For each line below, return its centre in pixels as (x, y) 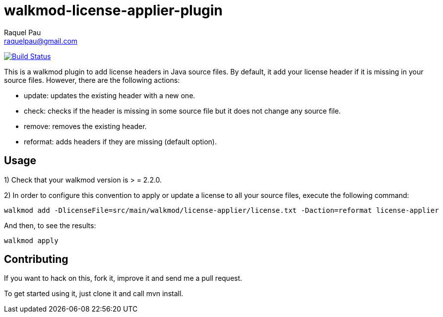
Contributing (36, 259)
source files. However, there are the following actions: (92, 80)
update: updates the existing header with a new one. (110, 95)
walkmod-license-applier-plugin (113, 10)
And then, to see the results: (50, 225)
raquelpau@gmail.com (41, 41)
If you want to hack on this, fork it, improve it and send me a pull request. (123, 278)
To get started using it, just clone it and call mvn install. (94, 294)
